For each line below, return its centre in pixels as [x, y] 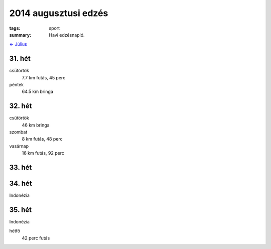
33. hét [21, 167]
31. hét [20, 58]
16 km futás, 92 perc [43, 153]
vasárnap [19, 146]
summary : [20, 35]
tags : [15, 28]
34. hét [21, 183]
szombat [18, 132]
